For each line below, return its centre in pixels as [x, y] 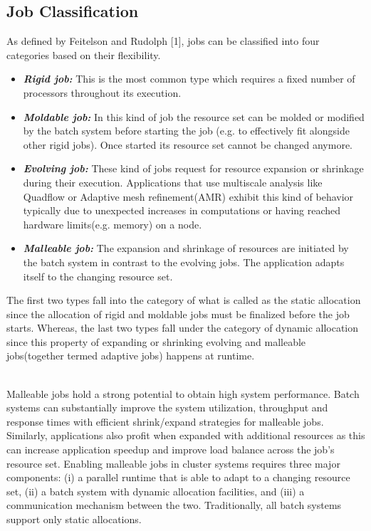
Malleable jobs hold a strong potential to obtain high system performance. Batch [183, 393]
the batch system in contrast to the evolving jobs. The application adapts [184, 262]
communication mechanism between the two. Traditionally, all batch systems [174, 505]
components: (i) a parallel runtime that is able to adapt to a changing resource [178, 477]
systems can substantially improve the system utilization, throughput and [167, 408]
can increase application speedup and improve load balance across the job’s [171, 449]
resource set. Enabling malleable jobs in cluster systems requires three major [173, 463]
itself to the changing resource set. [98, 276]
